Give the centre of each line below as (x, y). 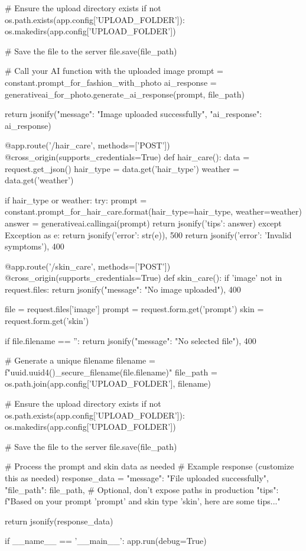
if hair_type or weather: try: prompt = (76, 200)
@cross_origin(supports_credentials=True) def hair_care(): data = (127, 156)
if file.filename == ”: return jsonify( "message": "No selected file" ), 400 (131, 340)
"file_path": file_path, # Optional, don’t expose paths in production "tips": (142, 489)
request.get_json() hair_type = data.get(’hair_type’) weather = (122, 168)
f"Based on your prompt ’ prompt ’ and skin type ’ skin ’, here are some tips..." (143, 501)
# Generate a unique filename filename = (80, 360)
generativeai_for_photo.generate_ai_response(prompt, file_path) (125, 94)
